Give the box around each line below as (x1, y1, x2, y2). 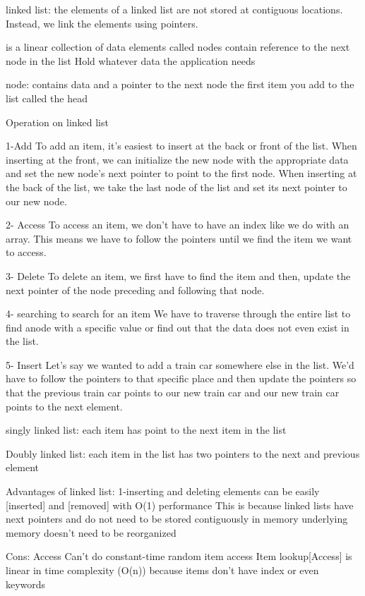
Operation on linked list (6, 114, 109, 129)
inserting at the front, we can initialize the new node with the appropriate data (6, 152, 349, 166)
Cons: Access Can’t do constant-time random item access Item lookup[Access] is (6, 549, 352, 564)
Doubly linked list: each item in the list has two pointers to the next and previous (6, 446, 360, 461)
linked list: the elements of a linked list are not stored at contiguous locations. (6, 2, 343, 16)
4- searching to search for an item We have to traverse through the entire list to (6, 306, 351, 321)
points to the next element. (6, 399, 123, 413)
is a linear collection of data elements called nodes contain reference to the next (6, 39, 350, 54)
